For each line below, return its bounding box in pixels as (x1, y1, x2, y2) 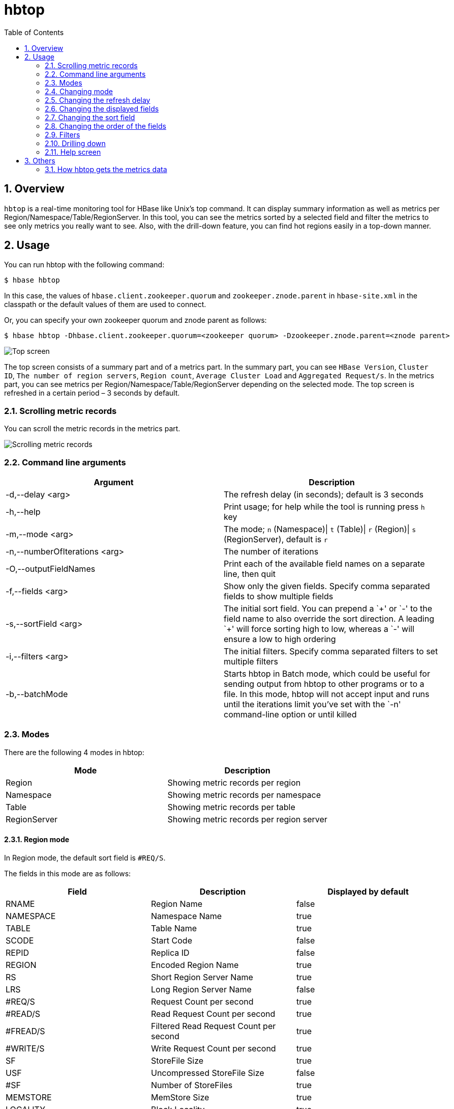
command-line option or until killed (224, 709, 357, 719)
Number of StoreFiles (150, 1079, 233, 1090)
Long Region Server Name (150, 984, 252, 994)
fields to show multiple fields (224, 591, 334, 601)
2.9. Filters (45, 130, 80, 139)
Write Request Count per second (150, 1043, 276, 1053)
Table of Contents (4, 27, 64, 37)
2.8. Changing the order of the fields (45, 121, 166, 130)
